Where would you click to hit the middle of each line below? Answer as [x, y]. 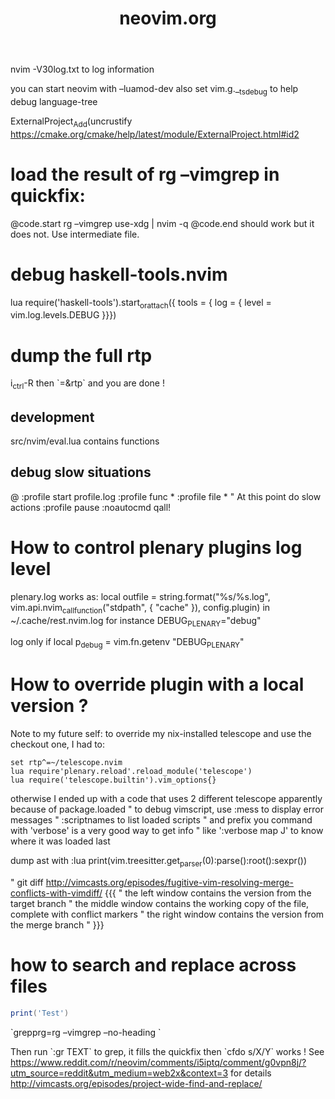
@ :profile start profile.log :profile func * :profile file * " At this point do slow [166, 496]
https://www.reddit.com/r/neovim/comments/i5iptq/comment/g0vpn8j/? [158, 1062]
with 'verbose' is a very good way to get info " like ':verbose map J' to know [167, 831]
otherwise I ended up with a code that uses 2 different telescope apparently [166, 799]
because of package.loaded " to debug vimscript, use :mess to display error [167, 809]
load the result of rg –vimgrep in [145, 174]
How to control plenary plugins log [156, 548]
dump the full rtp [81, 355]
